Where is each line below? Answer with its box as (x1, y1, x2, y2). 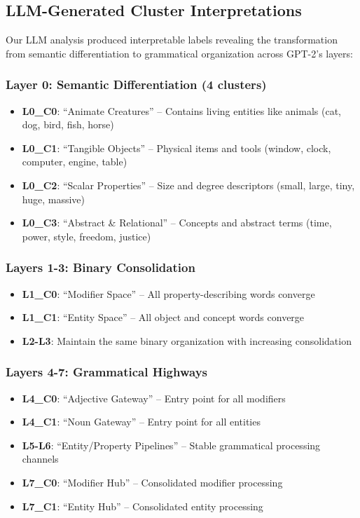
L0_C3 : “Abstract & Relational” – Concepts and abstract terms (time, (22, 215, 332, 230)
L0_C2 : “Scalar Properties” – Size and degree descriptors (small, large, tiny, (22, 177, 355, 192)
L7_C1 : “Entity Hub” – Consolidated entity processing (22, 498, 263, 513)
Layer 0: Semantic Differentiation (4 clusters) (6, 76, 267, 93)
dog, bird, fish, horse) (22, 117, 114, 132)
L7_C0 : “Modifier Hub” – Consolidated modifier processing (22, 475, 283, 489)
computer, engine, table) (22, 154, 127, 169)
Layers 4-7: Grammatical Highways (6, 363, 208, 381)
